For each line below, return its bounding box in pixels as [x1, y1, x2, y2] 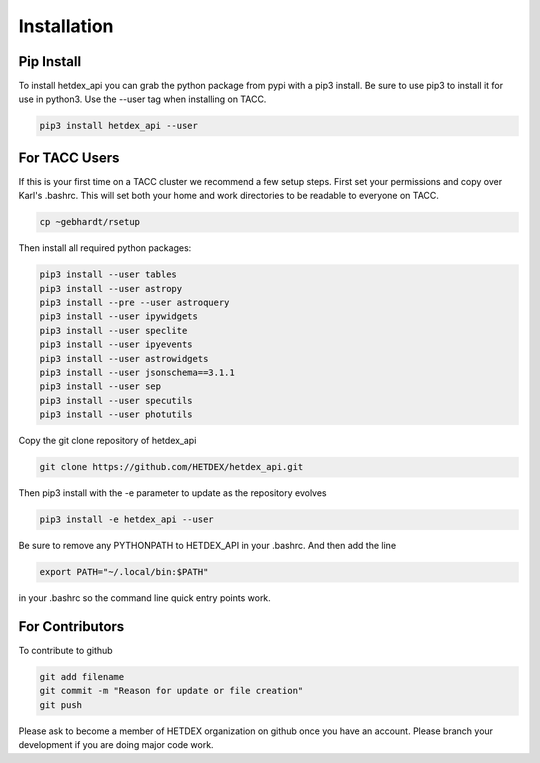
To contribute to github [18, 644, 114, 656]
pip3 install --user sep [39, 381, 162, 392]
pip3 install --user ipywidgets [39, 311, 199, 322]
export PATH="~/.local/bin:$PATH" [39, 566, 209, 578]
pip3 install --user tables [39, 269, 177, 280]
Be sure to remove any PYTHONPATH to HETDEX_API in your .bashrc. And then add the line [18, 540, 397, 552]
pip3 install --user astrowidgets [39, 353, 209, 364]
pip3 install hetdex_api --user [39, 120, 199, 132]
